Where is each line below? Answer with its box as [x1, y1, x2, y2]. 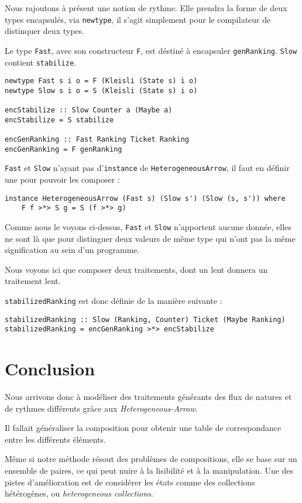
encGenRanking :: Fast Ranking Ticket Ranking [5, 135, 189, 144]
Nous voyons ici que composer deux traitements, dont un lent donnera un [5, 263, 268, 275]
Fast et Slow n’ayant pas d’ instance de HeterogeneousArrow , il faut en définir [5, 162, 290, 174]
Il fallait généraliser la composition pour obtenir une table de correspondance [5, 422, 282, 434]
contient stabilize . [5, 56, 77, 68]
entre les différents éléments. [5, 433, 106, 445]
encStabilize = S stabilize [5, 115, 114, 124]
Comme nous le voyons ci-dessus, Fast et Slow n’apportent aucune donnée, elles [5, 220, 291, 232]
